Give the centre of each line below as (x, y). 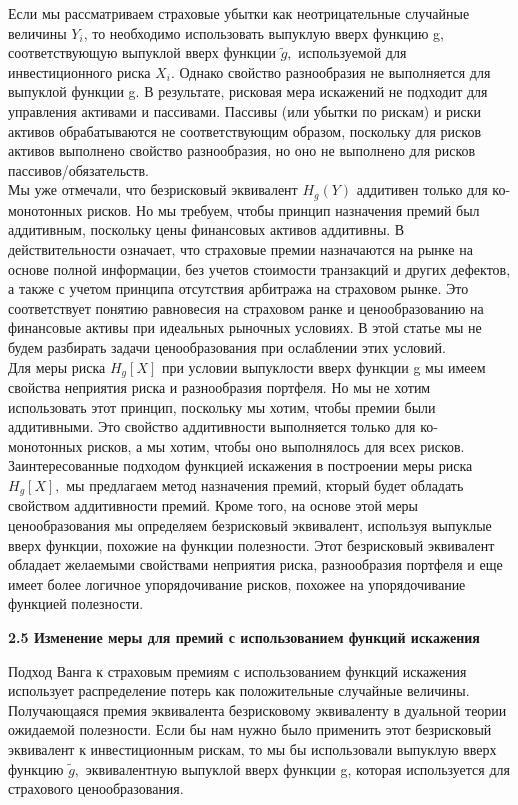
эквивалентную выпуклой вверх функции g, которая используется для (297, 768)
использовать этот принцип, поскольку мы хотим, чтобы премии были (222, 406)
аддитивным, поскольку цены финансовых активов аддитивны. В (206, 229)
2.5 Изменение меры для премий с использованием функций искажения (244, 636)
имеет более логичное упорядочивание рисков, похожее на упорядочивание (237, 583)
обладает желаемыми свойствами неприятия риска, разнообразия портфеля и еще (255, 564)
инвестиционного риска (79, 71)
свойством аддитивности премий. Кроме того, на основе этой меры (213, 505)
